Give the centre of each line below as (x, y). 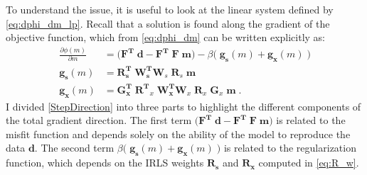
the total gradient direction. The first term (99, 120)
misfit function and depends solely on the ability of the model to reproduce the (178, 134)
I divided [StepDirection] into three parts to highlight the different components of (183, 106)
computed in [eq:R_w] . (309, 163)
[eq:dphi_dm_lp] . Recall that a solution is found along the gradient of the (168, 23)
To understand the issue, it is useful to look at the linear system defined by (170, 9)
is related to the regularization (290, 148)
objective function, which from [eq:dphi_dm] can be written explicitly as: (166, 37)
